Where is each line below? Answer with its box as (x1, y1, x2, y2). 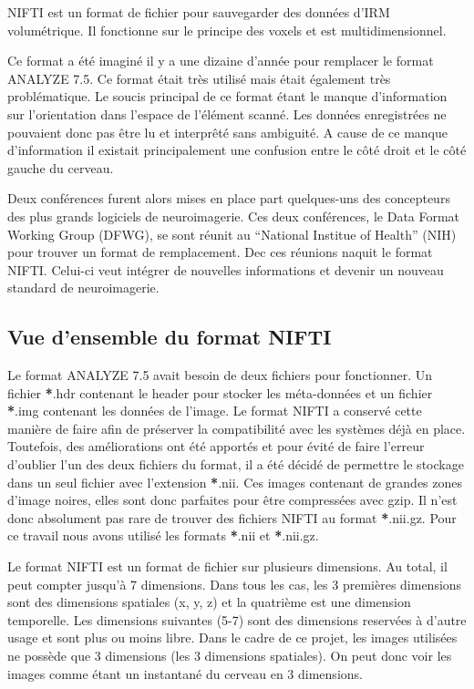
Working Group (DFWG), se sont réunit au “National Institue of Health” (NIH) (7, 224, 457, 243)
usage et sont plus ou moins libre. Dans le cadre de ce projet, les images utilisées (7, 628, 458, 647)
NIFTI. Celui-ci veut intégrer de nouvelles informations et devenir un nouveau (7, 260, 444, 279)
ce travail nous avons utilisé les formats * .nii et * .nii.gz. (7, 526, 319, 545)
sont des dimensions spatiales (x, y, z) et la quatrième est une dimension (7, 592, 411, 612)
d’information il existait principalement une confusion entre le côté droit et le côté (7, 140, 467, 159)
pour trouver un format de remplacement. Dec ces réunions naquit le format (7, 242, 433, 262)
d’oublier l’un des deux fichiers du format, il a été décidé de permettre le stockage (7, 455, 464, 474)
